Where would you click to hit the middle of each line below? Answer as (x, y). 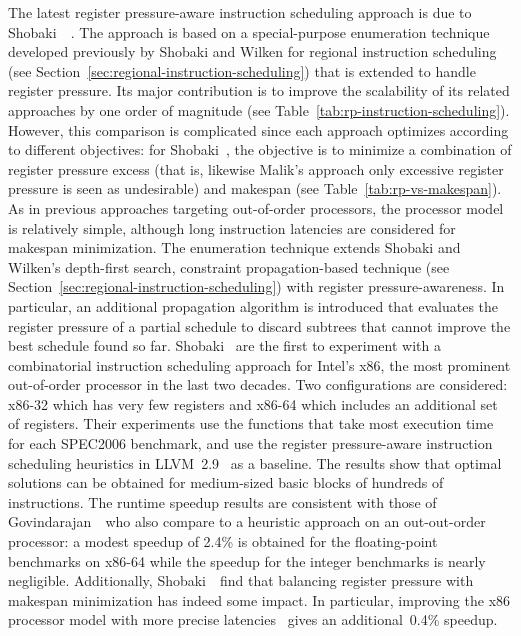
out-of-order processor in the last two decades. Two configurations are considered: (258, 384)
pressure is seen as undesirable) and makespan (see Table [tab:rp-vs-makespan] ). (255, 188)
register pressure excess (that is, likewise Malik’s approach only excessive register (256, 168)
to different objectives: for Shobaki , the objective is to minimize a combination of (260, 149)
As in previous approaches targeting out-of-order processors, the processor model (256, 207)
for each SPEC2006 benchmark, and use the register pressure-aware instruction (250, 443)
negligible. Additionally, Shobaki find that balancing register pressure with (241, 580)
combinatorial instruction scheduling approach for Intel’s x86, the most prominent (259, 364)
